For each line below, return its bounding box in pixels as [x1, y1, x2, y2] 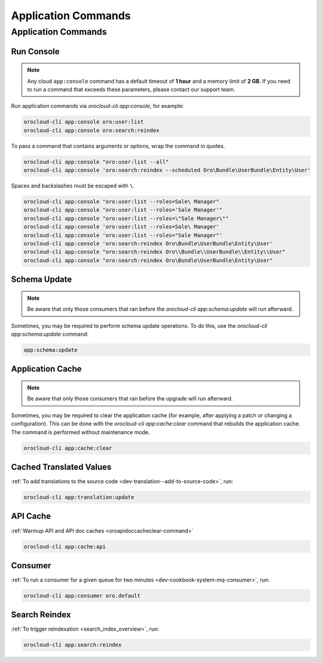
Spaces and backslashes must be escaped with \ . [11, 182, 135, 189]
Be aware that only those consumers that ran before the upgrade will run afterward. [27, 395, 233, 402]
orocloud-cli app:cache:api [23, 543, 106, 550]
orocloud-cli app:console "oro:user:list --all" [23, 158, 169, 165]
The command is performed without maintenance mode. [11, 429, 150, 436]
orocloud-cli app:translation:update [23, 494, 135, 501]
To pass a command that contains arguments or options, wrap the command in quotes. [11, 142, 226, 149]
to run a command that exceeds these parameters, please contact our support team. [27, 86, 236, 93]
